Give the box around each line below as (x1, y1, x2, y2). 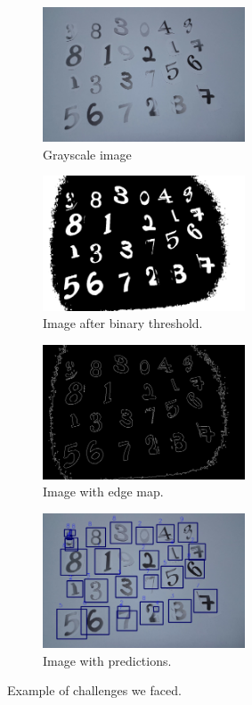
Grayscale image (43, 144, 132, 163)
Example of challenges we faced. (7, 681, 182, 700)
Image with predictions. (43, 651, 172, 669)
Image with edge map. (43, 482, 164, 501)
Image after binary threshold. (43, 314, 203, 332)
